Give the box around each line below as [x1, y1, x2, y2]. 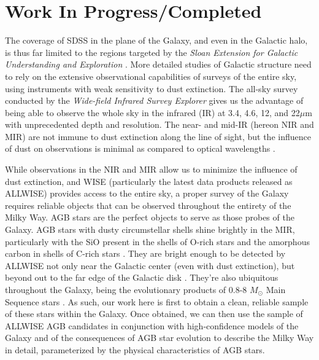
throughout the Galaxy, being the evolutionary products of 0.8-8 [5, 283, 247, 295]
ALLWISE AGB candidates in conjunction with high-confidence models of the [5, 319, 299, 332]
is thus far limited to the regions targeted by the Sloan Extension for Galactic [5, 45, 298, 58]
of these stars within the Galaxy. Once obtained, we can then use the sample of [5, 307, 303, 320]
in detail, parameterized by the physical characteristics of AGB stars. [5, 343, 265, 356]
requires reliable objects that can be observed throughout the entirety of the [5, 198, 291, 211]
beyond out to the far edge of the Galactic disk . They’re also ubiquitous [5, 271, 279, 284]
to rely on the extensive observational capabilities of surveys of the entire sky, [5, 69, 297, 82]
